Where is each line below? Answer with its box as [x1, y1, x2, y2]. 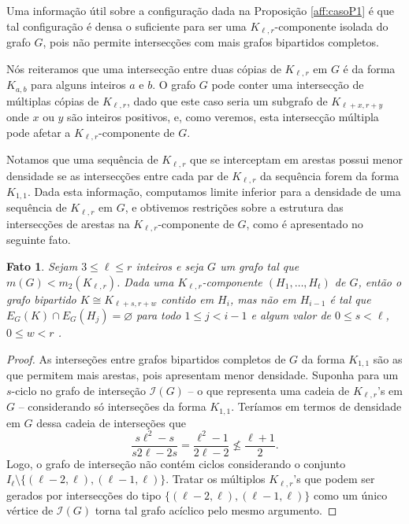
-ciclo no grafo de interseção [11, 382, 147, 398]
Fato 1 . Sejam [6, 257, 78, 274]
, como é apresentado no [246, 215, 363, 231]
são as [373, 350, 403, 367]
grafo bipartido [6, 290, 76, 307]
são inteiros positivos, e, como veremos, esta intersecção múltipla [67, 109, 379, 124]
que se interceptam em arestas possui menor [190, 151, 403, 168]
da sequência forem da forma [260, 167, 400, 183]
